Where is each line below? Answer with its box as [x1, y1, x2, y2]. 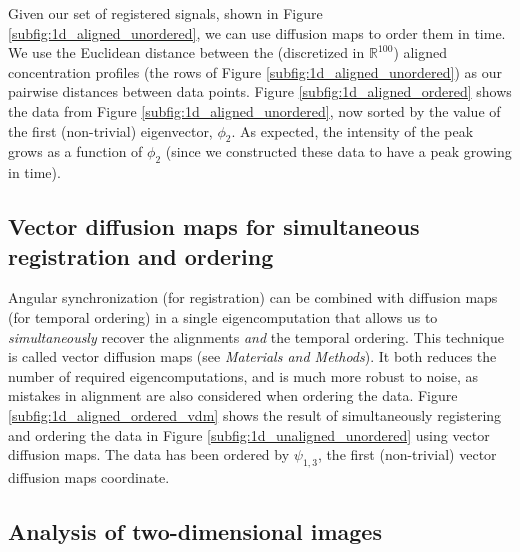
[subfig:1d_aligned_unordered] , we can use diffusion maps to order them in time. [8, 22, 506, 43]
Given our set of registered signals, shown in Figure [8, 3, 323, 23]
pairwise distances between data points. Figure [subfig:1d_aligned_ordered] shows [8, 81, 512, 102]
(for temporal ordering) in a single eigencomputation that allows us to [8, 306, 438, 327]
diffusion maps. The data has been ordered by [8, 444, 290, 465]
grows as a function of [8, 141, 143, 162]
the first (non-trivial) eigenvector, [8, 120, 213, 141]
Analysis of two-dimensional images [8, 515, 382, 546]
